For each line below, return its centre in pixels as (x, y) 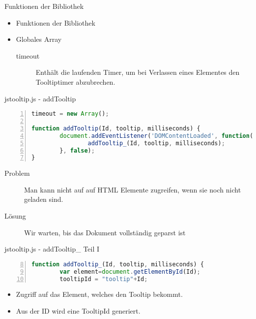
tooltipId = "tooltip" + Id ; (104, 279)
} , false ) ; (77, 150)
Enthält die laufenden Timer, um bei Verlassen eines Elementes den (138, 72)
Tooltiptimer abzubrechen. (75, 81)
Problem (17, 173)
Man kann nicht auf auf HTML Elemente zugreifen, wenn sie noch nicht (133, 189)
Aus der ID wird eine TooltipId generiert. (78, 311)
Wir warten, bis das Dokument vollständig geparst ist (105, 232)
